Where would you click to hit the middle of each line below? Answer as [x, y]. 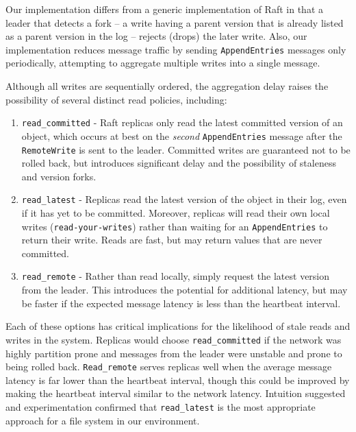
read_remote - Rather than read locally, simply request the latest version [176, 276]
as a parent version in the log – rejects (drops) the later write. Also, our [156, 36]
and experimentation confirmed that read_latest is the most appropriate [161, 407]
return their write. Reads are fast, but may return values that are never [172, 240]
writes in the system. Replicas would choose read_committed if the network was [174, 339]
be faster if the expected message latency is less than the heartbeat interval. [181, 303]
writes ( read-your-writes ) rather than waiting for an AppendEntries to [175, 226]
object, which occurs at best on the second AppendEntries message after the [182, 135]
